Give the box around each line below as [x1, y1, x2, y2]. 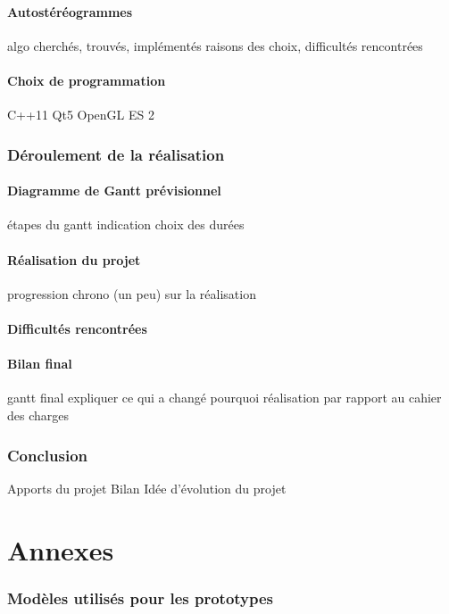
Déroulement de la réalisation [7, 143, 225, 165]
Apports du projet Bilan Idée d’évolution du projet [7, 478, 287, 497]
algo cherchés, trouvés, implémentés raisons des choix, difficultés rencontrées [7, 36, 423, 54]
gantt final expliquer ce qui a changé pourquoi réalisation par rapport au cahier [7, 388, 442, 407]
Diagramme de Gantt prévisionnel [7, 181, 221, 200]
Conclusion [7, 444, 87, 466]
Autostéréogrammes [7, 2, 133, 21]
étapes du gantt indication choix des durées [7, 215, 245, 234]
